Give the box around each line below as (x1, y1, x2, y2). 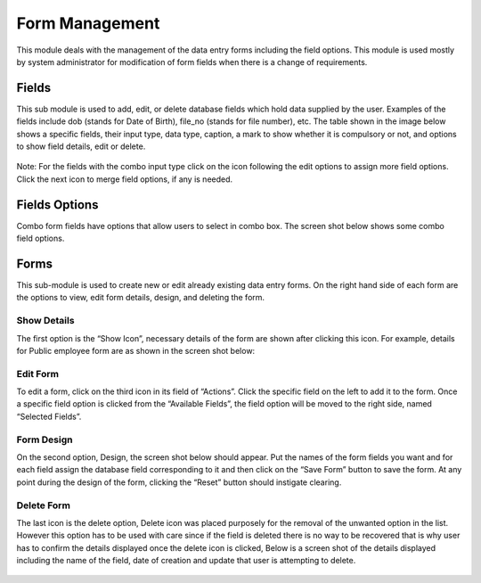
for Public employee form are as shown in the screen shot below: (16, 345, 256, 356)
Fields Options (16, 197, 99, 212)
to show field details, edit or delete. (16, 141, 146, 152)
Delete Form (16, 499, 71, 512)
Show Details (16, 315, 75, 327)
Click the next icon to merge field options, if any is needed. (16, 174, 233, 185)
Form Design (16, 433, 73, 446)
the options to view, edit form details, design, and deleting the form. (16, 292, 265, 303)
